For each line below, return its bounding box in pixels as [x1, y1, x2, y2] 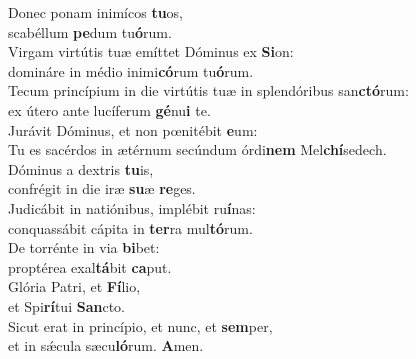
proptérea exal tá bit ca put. [8, 256, 172, 277]
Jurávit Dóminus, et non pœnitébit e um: [8, 119, 258, 140]
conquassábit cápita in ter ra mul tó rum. [8, 217, 253, 238]
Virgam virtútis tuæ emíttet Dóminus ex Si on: [8, 41, 294, 62]
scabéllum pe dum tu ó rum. [8, 21, 172, 42]
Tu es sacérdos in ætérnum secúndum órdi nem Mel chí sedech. [8, 139, 387, 160]
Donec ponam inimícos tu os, [8, 2, 184, 22]
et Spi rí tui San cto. [8, 295, 125, 316]
